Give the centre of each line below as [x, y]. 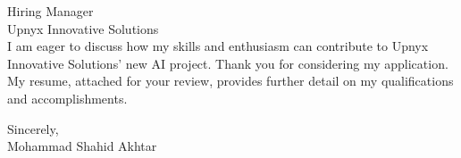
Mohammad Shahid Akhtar [82, 146]
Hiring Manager [50, 11]
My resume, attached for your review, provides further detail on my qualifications [230, 81]
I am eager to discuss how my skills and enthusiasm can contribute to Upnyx [218, 46]
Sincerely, [33, 128]
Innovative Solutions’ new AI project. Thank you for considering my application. [228, 63]
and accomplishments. [67, 98]
